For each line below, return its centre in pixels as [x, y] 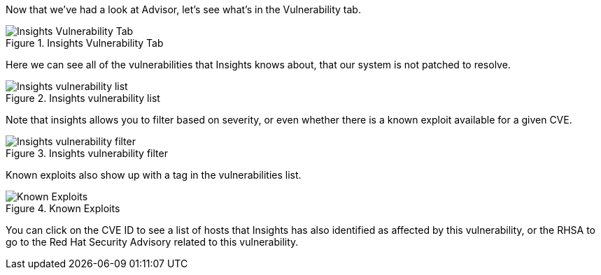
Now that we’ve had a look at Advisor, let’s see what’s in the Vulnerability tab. [183, 9]
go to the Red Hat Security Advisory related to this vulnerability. [152, 242]
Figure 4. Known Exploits [63, 208]
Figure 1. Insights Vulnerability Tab [85, 43]
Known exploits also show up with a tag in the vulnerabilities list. [154, 175]
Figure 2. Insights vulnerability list [83, 98]
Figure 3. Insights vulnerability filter [87, 153]
